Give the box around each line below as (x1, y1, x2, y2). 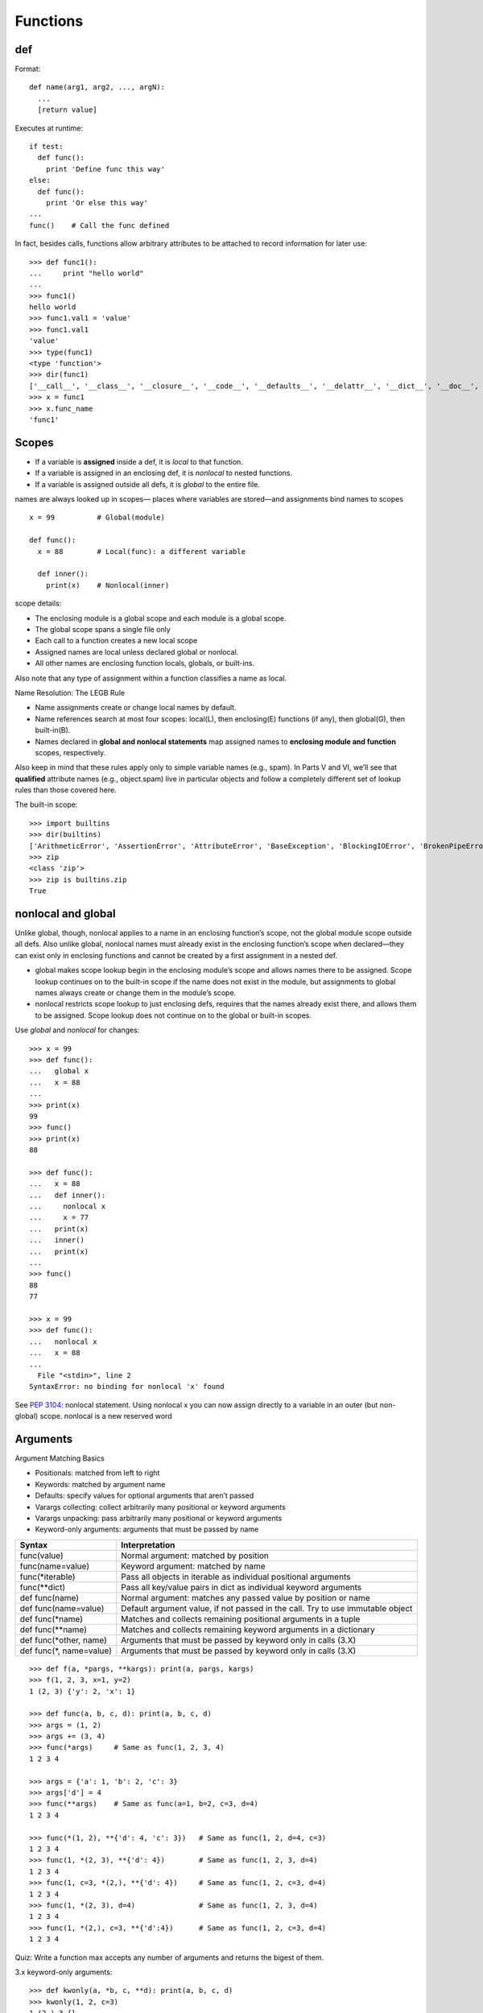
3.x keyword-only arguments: (14, 1967, 113, 1977)
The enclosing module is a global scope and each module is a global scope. (35, 613, 287, 623)
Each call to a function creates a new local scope (35, 636, 198, 646)
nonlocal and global (14, 907, 116, 920)
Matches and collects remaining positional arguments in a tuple (121, 1613, 361, 1624)
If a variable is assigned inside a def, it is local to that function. (35, 457, 243, 466)
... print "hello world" (29, 268, 144, 278)
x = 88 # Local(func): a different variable (37, 547, 246, 556)
